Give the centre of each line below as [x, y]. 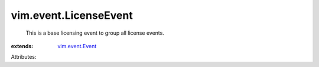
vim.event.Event [77, 46]
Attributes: [24, 57]
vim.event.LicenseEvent [72, 15]
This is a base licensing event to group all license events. [95, 33]
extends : [22, 46]
